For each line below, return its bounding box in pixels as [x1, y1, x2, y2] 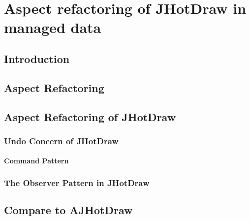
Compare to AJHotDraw [4, 202, 133, 218]
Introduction [4, 51, 70, 66]
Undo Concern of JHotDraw [4, 134, 119, 147]
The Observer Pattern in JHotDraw [4, 176, 150, 189]
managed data [4, 17, 101, 37]
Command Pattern [4, 156, 69, 166]
